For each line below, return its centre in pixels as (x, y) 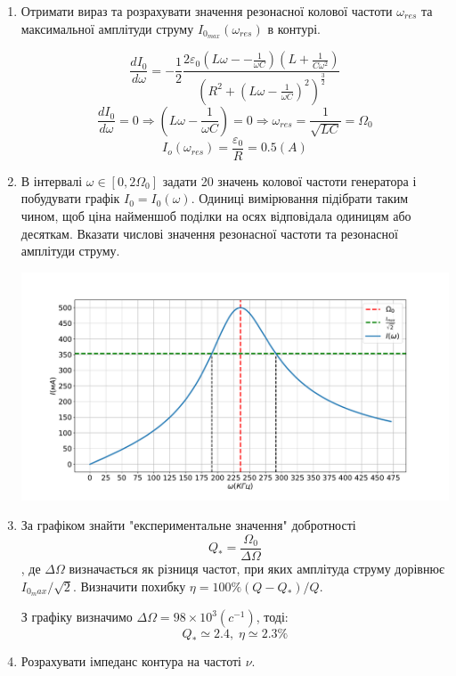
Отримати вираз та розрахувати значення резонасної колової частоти (207, 11)
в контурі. (294, 28)
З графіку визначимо (77, 617)
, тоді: (272, 617)
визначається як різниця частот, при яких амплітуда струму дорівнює (256, 568)
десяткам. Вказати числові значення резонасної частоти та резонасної (209, 233)
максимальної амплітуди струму (107, 28)
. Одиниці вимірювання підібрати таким (300, 198)
